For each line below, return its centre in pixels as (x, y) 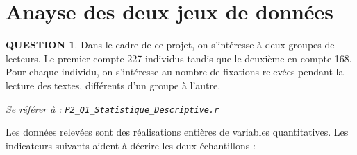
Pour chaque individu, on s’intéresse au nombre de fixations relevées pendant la (175, 72)
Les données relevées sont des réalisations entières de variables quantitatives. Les (177, 132)
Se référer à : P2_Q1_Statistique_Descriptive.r (113, 108)
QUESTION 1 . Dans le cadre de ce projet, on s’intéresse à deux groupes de (170, 45)
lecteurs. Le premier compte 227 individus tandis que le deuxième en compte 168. (179, 58)
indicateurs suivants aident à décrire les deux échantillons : (131, 145)
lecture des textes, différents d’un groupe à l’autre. (113, 85)
